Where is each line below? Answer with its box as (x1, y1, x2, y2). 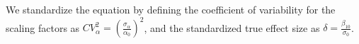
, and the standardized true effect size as (144, 20, 320, 35)
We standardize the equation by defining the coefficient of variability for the (6, 2, 336, 16)
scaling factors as (6, 20, 80, 35)
